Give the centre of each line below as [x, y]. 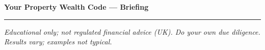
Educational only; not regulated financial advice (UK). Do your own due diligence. [132, 31]
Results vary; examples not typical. [58, 42]
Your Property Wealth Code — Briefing [76, 7]
